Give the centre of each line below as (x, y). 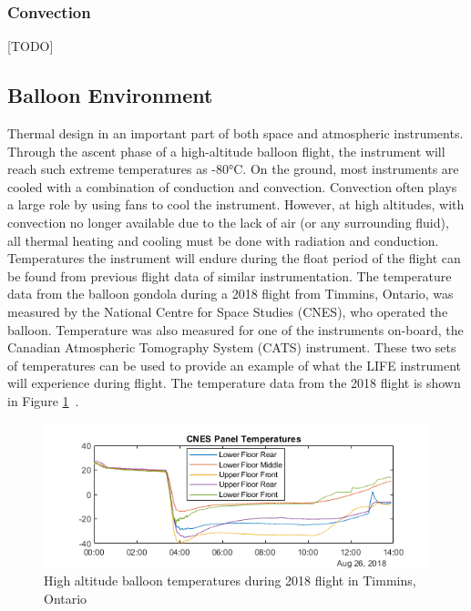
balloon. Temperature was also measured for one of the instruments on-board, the (235, 329)
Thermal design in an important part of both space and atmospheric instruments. (235, 133)
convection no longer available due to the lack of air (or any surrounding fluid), (228, 222)
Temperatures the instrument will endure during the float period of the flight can (234, 258)
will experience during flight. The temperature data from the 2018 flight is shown (234, 383)
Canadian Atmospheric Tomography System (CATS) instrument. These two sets (232, 347)
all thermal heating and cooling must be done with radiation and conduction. (223, 240)
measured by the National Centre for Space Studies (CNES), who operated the (228, 311)
